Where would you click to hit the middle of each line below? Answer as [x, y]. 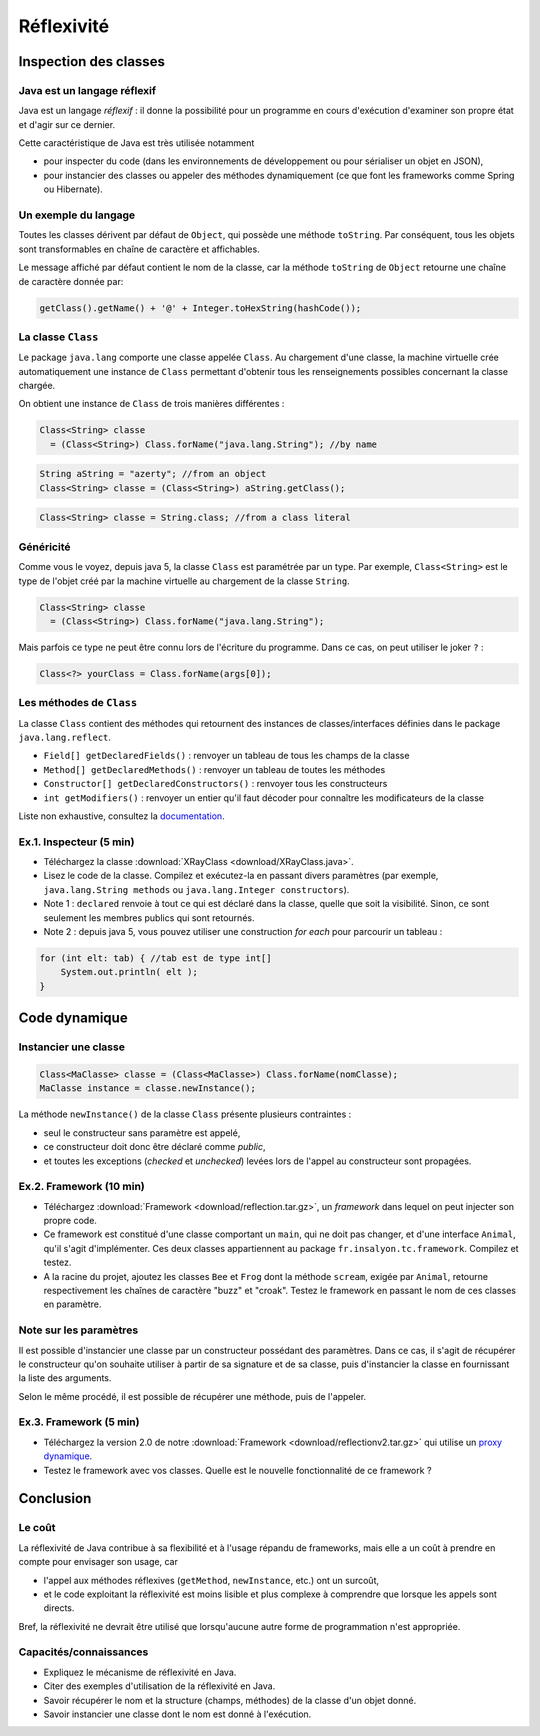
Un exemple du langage [77, 215]
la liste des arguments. [65, 1378]
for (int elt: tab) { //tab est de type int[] [155, 958]
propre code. [70, 1221]
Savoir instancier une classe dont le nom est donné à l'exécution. [177, 1714]
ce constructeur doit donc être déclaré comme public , [154, 1147]
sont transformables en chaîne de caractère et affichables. [139, 249]
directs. [59, 1608]
